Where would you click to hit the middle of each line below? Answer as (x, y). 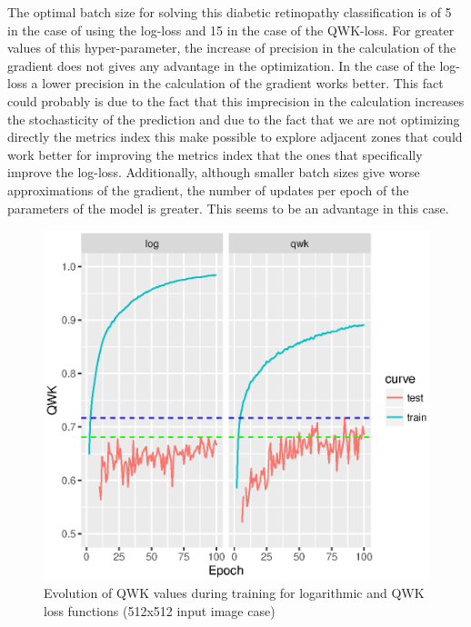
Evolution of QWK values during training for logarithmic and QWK (234, 593)
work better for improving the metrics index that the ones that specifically (215, 154)
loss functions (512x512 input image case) (160, 610)
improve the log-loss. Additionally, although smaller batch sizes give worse (214, 172)
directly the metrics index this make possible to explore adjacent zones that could (235, 137)
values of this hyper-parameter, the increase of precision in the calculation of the (232, 48)
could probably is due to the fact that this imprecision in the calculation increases (236, 100)
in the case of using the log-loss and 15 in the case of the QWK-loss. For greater (231, 30)
